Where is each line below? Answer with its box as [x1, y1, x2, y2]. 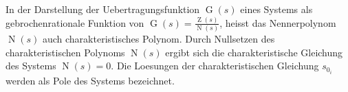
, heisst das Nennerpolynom [219, 15, 336, 30]
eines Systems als [240, 2, 313, 16]
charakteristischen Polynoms [6, 45, 125, 59]
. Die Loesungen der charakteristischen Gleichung [111, 58, 319, 73]
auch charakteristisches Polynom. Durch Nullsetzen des [42, 32, 275, 46]
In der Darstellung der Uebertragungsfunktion [6, 2, 200, 16]
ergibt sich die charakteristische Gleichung [165, 45, 343, 59]
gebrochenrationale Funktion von [6, 15, 144, 30]
